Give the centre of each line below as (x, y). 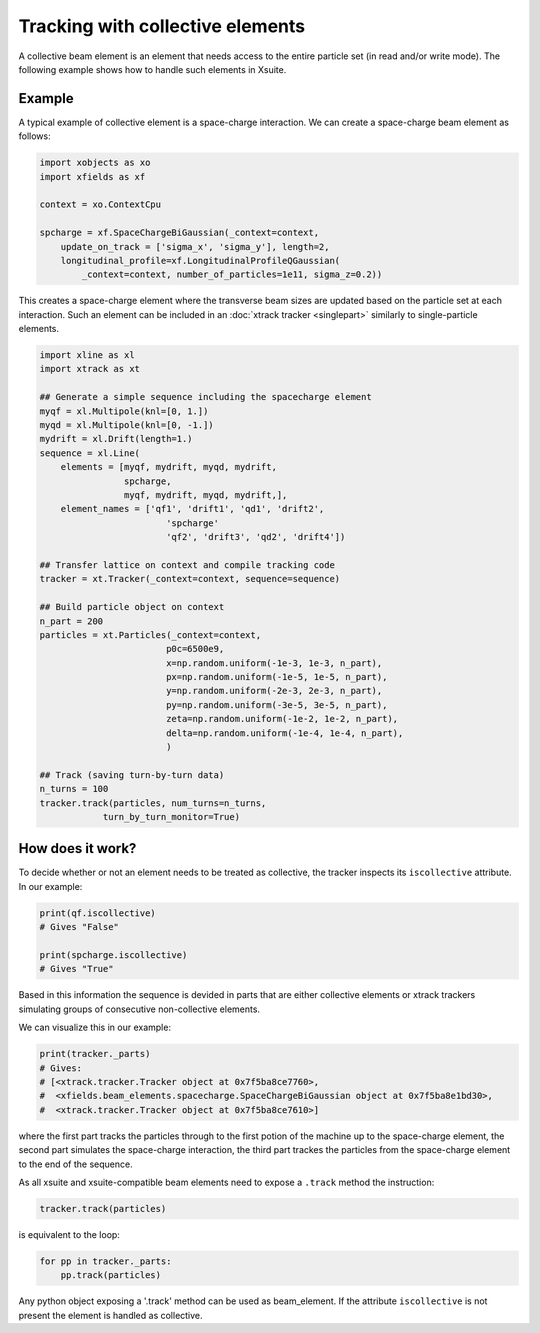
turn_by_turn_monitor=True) (171, 816)
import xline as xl (87, 355)
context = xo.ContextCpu (100, 204)
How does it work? (77, 848)
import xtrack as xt (89, 369)
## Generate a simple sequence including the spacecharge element (205, 397)
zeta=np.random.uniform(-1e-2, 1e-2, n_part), (282, 719)
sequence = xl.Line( (89, 453)
